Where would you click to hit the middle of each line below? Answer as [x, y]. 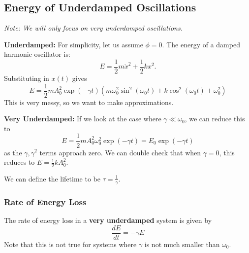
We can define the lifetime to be [52, 178]
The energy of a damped [203, 44]
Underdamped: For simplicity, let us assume [74, 44]
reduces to [19, 162]
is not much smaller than [182, 244]
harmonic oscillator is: [37, 54]
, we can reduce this [215, 119]
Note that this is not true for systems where [70, 244]
